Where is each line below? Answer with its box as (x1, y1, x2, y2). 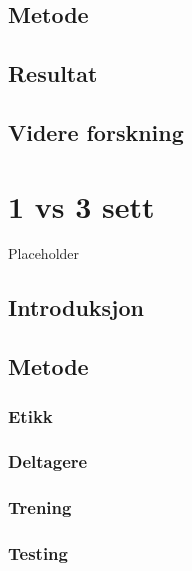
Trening (8, 495, 72, 520)
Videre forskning (8, 116, 184, 147)
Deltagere (8, 449, 88, 474)
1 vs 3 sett (8, 185, 155, 226)
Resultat (8, 58, 98, 89)
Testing (8, 541, 68, 566)
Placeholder (8, 243, 80, 264)
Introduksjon (8, 292, 144, 323)
